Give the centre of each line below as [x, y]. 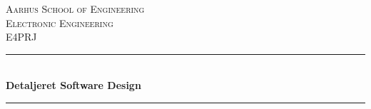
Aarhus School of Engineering [75, 9]
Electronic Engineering [60, 22]
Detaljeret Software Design [73, 85]
